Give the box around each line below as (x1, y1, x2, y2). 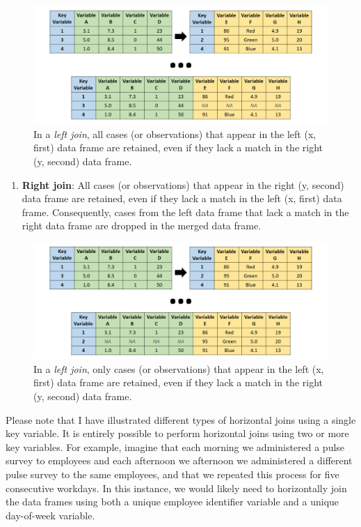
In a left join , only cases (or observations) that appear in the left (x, (33, 361, 324, 376)
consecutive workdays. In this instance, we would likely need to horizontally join (6, 480, 347, 495)
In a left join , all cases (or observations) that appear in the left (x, (33, 126, 316, 141)
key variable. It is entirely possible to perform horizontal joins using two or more (6, 426, 349, 441)
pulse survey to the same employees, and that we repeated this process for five (6, 466, 339, 481)
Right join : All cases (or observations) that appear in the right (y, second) (22, 177, 344, 192)
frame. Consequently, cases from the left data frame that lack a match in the (22, 204, 349, 219)
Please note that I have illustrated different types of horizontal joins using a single (6, 412, 356, 427)
